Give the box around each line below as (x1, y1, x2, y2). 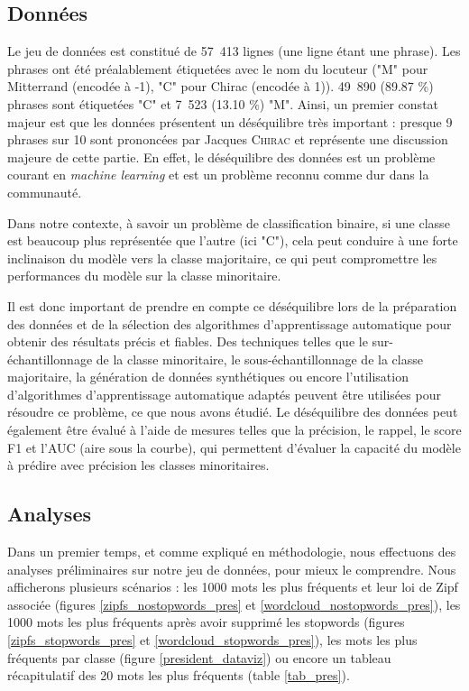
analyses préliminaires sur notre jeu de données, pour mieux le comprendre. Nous (7, 559, 456, 578)
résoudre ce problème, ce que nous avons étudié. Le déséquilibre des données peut (7, 402, 458, 421)
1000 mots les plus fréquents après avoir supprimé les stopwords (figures (7, 613, 405, 631)
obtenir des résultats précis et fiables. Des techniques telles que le (7, 332, 368, 351)
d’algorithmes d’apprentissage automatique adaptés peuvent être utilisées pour (7, 384, 441, 403)
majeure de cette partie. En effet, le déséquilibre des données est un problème (7, 147, 436, 166)
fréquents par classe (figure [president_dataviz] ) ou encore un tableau (7, 648, 391, 667)
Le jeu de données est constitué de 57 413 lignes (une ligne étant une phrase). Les (7, 41, 461, 60)
